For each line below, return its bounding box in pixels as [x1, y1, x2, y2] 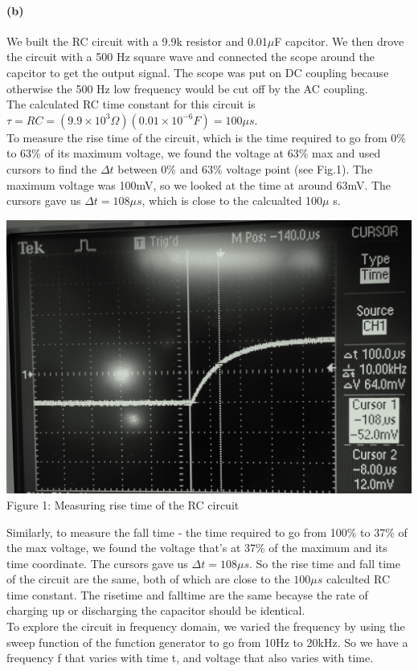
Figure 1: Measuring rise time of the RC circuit [6, 496, 240, 513]
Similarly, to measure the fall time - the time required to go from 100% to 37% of [6, 523, 408, 540]
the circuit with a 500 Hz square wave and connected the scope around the [6, 48, 375, 65]
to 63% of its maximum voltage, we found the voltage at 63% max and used [6, 145, 381, 162]
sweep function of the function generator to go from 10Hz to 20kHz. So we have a [6, 633, 408, 650]
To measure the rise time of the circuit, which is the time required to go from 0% [6, 129, 407, 145]
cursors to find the [6, 160, 97, 177]
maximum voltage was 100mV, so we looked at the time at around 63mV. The [6, 176, 391, 193]
